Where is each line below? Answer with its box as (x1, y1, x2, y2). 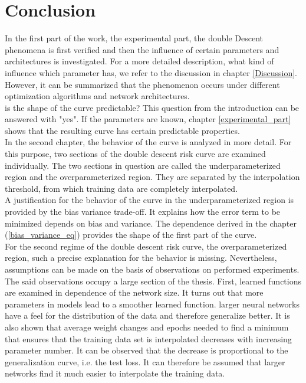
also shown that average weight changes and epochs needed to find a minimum (5, 320, 289, 333)
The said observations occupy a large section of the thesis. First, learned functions (5, 274, 302, 287)
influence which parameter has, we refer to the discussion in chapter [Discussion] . (5, 66, 297, 78)
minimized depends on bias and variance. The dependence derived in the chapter (5, 217, 297, 229)
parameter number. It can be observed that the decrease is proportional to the (5, 344, 288, 356)
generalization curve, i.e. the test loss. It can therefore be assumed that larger (5, 355, 285, 368)
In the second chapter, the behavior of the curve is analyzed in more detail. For (5, 136, 292, 148)
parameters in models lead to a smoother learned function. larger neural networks (5, 297, 300, 310)
